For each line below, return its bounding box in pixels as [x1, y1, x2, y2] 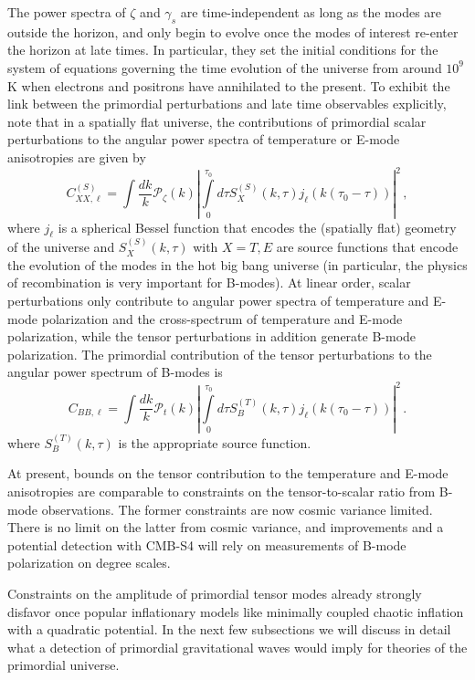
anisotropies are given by [7, 147, 146, 166]
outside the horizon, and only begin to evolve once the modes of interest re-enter [7, 22, 459, 41]
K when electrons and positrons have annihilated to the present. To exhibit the [7, 76, 450, 95]
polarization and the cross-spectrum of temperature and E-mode [41, 309, 403, 328]
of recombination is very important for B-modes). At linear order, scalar [7, 273, 411, 292]
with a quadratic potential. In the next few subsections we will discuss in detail [7, 620, 451, 639]
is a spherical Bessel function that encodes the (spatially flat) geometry [58, 217, 457, 236]
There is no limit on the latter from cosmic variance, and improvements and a [7, 518, 444, 537]
